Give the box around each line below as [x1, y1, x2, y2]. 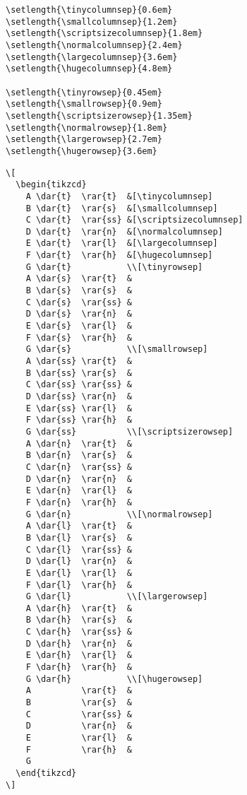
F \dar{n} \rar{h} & [25, 497, 132, 507]
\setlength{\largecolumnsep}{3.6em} [6, 52, 178, 62]
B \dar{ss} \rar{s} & [25, 367, 132, 378]
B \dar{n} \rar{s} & [25, 450, 132, 461]
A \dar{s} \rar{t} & [25, 273, 132, 284]
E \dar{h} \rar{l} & [25, 650, 132, 661]
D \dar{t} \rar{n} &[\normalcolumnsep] [25, 226, 223, 237]
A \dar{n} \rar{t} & [25, 438, 132, 449]
